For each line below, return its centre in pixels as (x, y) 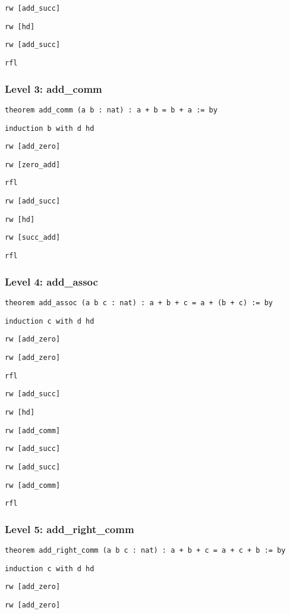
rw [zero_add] (33, 165)
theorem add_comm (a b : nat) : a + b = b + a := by (111, 110)
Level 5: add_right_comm (70, 529)
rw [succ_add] (33, 238)
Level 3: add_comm (53, 88)
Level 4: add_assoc (51, 281)
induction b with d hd (50, 128)
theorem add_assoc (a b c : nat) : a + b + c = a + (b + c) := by (139, 303)
